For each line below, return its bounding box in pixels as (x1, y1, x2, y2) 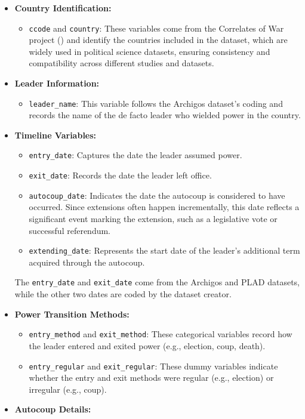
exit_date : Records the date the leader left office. (29, 169, 212, 181)
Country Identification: (14, 2, 112, 14)
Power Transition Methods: (14, 307, 130, 320)
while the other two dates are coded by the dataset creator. (14, 288, 232, 300)
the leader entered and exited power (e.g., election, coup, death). (29, 339, 266, 352)
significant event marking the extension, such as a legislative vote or (29, 212, 278, 225)
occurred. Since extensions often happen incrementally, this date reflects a (29, 201, 300, 213)
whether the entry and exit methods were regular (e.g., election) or (29, 371, 274, 384)
